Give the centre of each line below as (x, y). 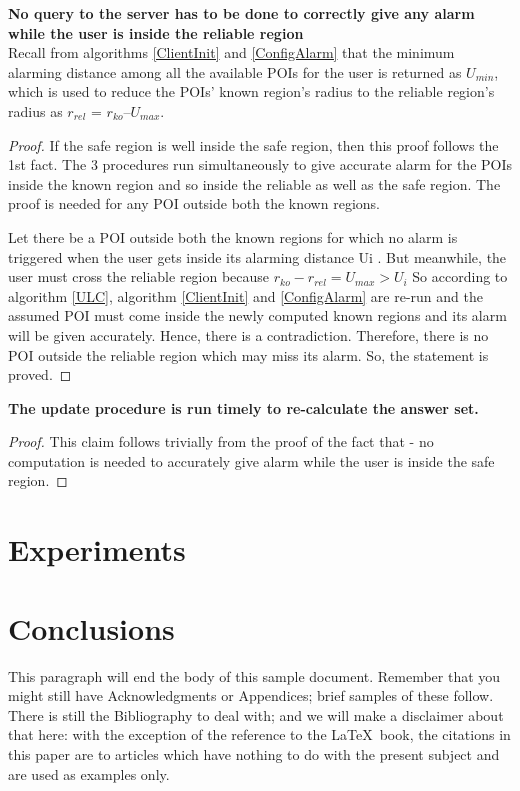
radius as (35, 110)
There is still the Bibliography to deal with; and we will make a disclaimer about (256, 714)
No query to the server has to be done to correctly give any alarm (241, 13)
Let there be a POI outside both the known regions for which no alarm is (233, 236)
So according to (460, 276)
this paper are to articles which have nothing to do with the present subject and (254, 753)
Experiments (97, 549)
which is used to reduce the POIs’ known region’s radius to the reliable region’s (251, 91)
